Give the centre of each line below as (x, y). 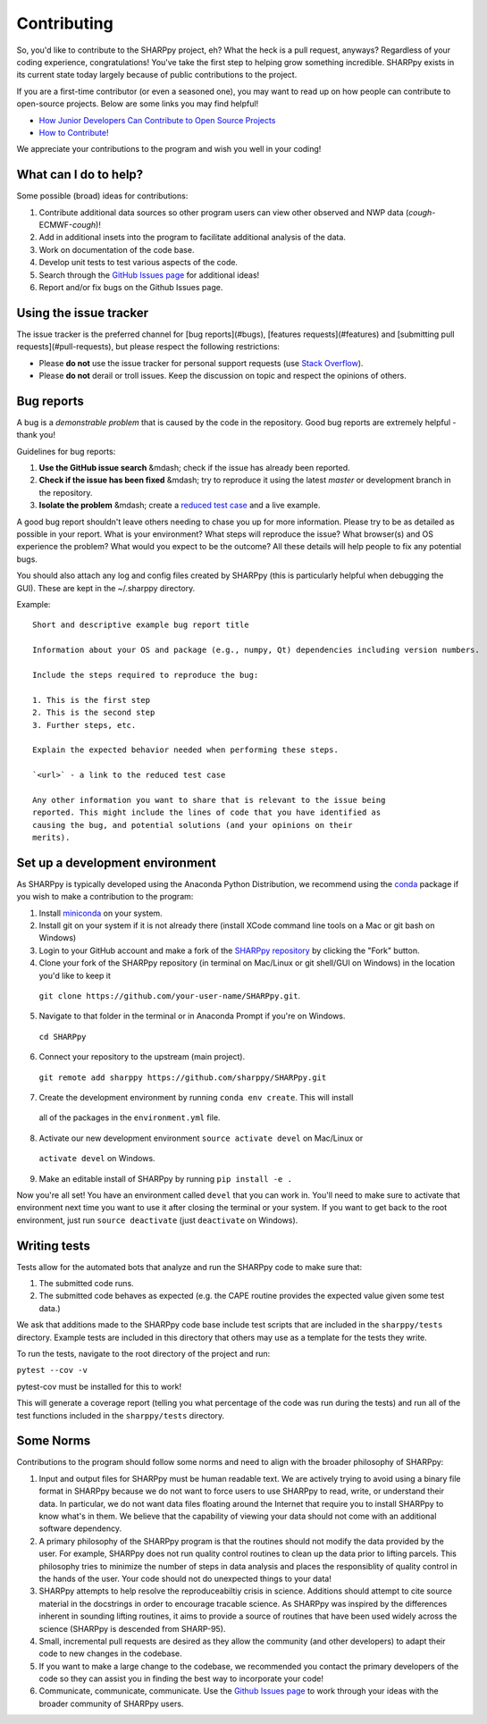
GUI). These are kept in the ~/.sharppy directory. (106, 588)
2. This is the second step (94, 713)
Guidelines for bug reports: (66, 451)
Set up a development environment (116, 862)
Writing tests (54, 1246)
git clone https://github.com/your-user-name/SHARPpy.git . (170, 996)
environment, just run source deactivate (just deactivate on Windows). (157, 1220)
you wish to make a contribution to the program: (105, 897)
